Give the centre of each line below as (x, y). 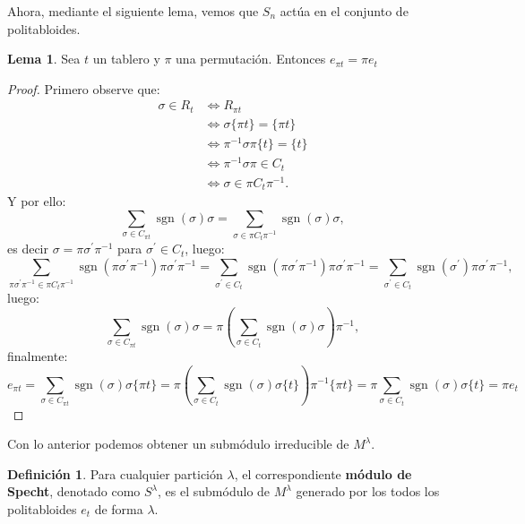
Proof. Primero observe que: (84, 88)
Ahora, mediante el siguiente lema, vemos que (133, 11)
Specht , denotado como (74, 491)
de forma (119, 508)
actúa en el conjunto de (344, 11)
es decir (28, 249)
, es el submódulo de (214, 491)
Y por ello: (37, 201)
